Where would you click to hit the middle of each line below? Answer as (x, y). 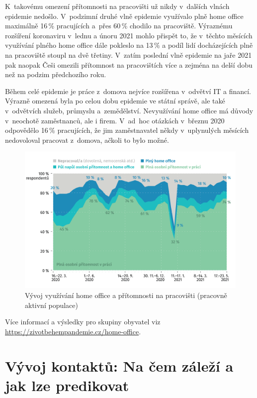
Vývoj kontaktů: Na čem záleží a (119, 365)
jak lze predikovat (67, 385)
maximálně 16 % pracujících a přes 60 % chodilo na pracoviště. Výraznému (119, 26)
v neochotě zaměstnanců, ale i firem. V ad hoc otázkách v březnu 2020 (115, 120)
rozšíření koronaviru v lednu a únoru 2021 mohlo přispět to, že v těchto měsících (129, 35)
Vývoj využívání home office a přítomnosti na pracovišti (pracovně (126, 295)
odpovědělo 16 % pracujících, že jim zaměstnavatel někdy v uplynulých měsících (127, 130)
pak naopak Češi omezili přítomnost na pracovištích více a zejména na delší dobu (129, 64)
